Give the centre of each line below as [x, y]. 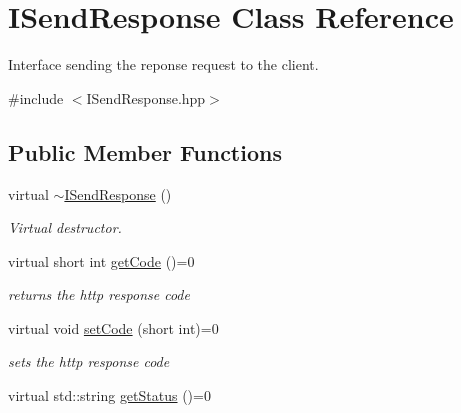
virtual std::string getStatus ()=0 [109, 395]
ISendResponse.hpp [146, 97]
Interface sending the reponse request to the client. [163, 64]
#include [36, 97]
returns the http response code [99, 294]
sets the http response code [89, 361]
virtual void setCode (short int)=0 [113, 327]
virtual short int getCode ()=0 [101, 260]
